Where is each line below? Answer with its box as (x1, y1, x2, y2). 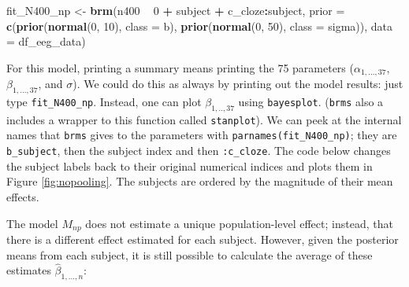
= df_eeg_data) (6, 33, 86, 50)
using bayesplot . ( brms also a (238, 94, 384, 110)
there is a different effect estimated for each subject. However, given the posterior (6, 231, 399, 248)
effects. (6, 188, 39, 204)
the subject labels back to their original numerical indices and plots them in (6, 157, 373, 174)
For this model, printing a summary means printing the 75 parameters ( (6, 59, 354, 75)
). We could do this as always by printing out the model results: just (73, 75, 403, 92)
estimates (6, 262, 51, 278)
